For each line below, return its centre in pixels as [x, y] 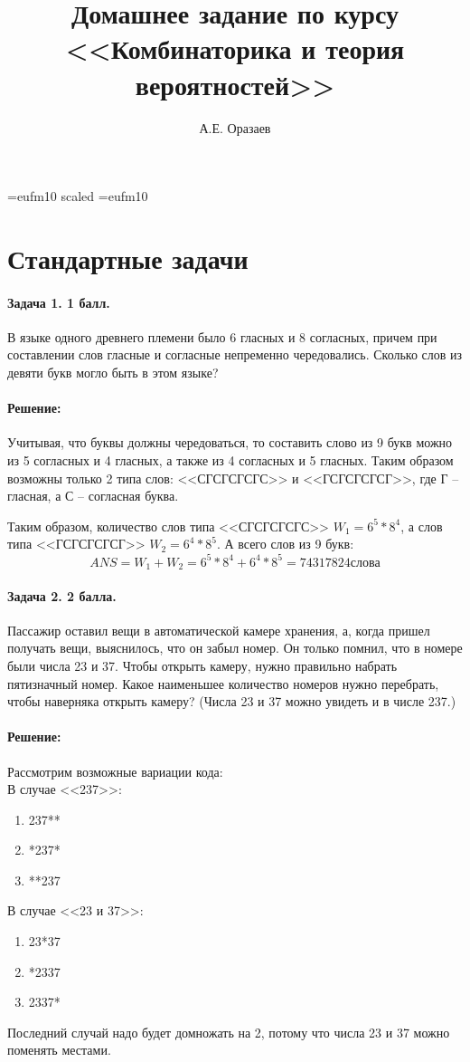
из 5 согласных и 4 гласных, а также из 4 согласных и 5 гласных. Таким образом [230, 460]
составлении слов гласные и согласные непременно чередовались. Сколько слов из [235, 354]
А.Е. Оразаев [235, 127]
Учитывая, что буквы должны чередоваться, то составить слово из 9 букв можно [230, 442]
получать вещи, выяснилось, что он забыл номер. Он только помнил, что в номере [235, 648]
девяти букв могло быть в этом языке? [113, 373]
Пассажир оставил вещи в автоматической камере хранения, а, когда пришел [219, 630]
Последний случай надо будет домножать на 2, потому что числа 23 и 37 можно [229, 1032]
